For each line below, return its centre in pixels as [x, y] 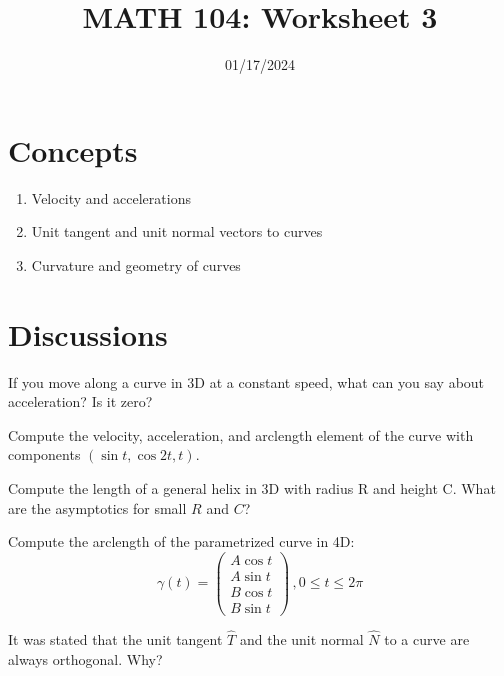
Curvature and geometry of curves [136, 264]
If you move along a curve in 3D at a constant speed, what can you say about [246, 381]
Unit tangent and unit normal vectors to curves [177, 231]
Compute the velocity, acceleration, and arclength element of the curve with [241, 434]
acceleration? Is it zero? [80, 401]
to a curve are [427, 639]
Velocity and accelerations [111, 197]
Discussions [88, 333]
